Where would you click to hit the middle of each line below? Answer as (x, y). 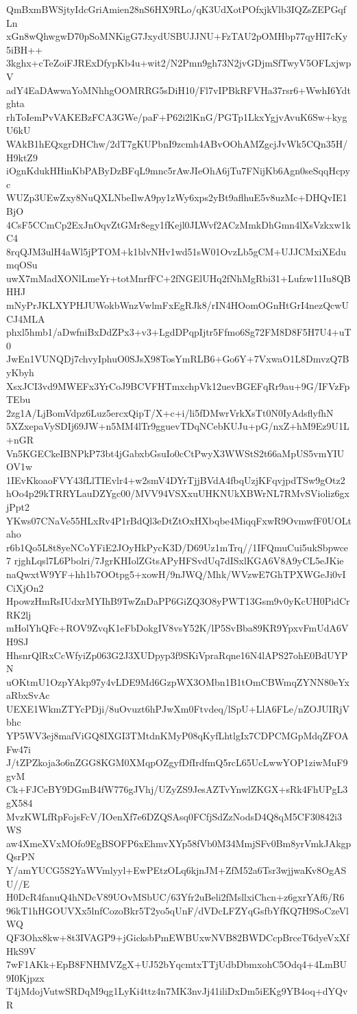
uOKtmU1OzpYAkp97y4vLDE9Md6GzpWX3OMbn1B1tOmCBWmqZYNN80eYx (178, 681)
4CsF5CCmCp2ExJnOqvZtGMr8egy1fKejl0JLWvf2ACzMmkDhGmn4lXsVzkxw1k (178, 224)
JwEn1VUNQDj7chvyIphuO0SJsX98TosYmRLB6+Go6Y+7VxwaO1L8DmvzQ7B (178, 359)
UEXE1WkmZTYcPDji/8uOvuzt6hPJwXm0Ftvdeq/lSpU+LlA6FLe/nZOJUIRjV (178, 708)
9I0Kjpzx (25, 977)
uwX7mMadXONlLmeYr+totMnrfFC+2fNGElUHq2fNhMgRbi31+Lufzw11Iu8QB (178, 278)
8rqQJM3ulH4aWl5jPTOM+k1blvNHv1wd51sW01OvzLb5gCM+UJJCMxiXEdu (176, 251)
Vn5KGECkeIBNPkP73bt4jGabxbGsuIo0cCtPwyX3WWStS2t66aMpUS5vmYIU (175, 453)
